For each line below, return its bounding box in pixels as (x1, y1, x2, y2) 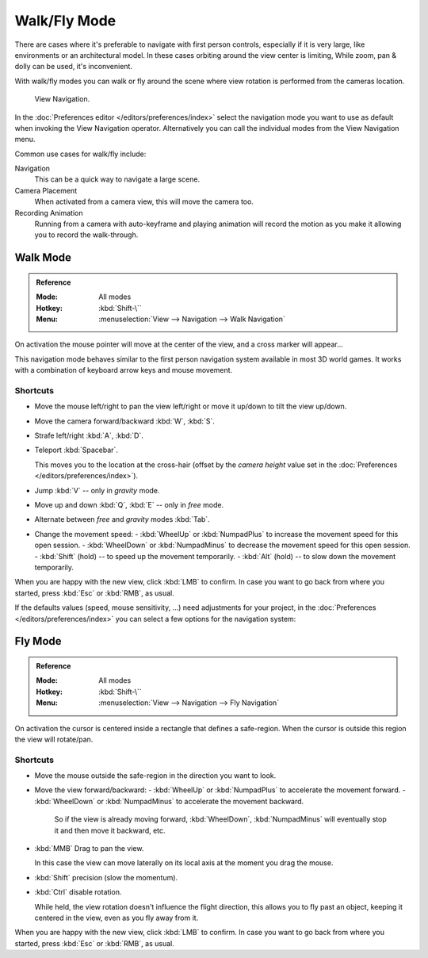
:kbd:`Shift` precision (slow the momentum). (34, 872, 178, 882)
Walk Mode (14, 251, 71, 265)
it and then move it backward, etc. (54, 826, 166, 835)
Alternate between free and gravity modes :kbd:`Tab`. (34, 515, 210, 524)
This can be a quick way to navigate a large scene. (34, 174, 201, 184)
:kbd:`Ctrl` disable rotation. (34, 887, 122, 897)
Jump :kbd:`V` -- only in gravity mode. (34, 485, 160, 495)
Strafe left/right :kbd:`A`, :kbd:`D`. (34, 431, 144, 440)
